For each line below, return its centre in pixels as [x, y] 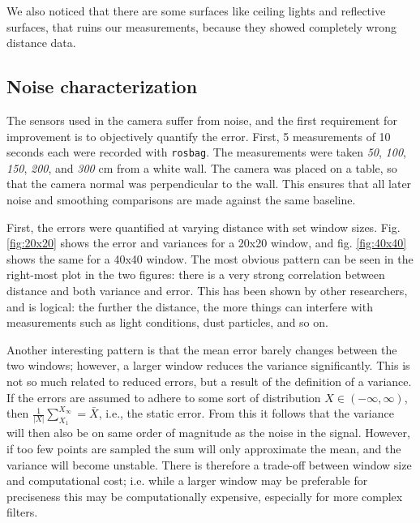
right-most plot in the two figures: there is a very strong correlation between [196, 274]
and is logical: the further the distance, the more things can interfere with [190, 306]
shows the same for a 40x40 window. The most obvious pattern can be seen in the [210, 258]
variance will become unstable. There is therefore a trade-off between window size [209, 464]
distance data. [41, 43]
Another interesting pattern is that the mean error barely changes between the [202, 349]
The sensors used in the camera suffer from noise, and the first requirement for [202, 120]
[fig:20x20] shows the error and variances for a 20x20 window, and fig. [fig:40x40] [207, 243]
